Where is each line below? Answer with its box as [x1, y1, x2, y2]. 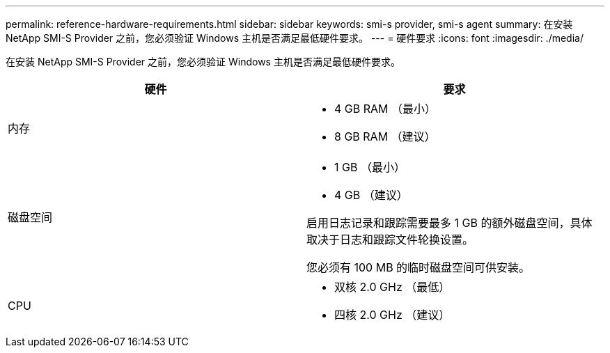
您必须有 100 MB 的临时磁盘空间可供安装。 [306, 260, 531, 274]
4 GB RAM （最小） [334, 102, 437, 116]
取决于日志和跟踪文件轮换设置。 [306, 233, 474, 246]
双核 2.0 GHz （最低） [334, 280, 451, 294]
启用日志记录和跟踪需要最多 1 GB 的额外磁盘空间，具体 [306, 216, 593, 230]
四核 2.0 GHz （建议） [334, 308, 451, 322]
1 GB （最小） [334, 160, 405, 174]
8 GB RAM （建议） [334, 130, 436, 143]
